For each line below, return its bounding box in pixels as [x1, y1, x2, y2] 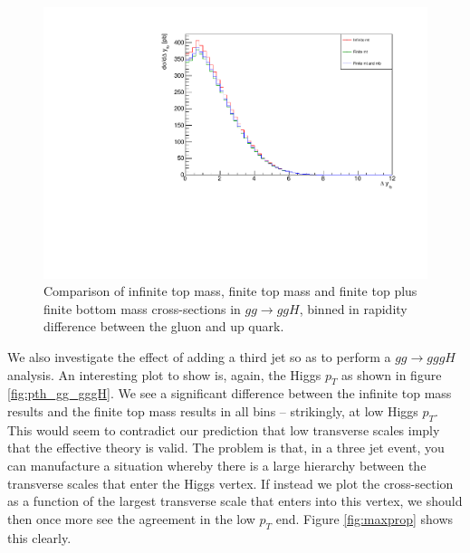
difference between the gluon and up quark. [43, 317, 284, 336]
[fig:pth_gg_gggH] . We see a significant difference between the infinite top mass [7, 384, 452, 403]
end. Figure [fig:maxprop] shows [275, 509, 454, 528]
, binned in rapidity [299, 299, 408, 318]
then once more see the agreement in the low [7, 509, 255, 528]
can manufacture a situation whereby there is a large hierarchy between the [7, 456, 427, 474]
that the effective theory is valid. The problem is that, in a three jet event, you [7, 438, 445, 457]
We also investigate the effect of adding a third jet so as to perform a [7, 348, 391, 367]
